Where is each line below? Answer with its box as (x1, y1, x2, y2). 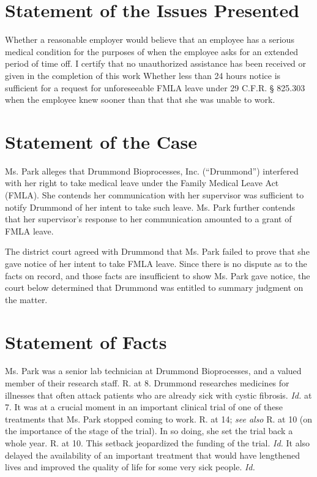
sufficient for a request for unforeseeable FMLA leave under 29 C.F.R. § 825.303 (5, 81, 305, 94)
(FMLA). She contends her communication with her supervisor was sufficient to (5, 189, 304, 201)
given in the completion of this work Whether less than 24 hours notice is (5, 69, 281, 81)
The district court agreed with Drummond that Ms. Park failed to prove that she (5, 245, 310, 258)
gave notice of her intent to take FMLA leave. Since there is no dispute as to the (5, 257, 307, 269)
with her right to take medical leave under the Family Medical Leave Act (5, 176, 279, 189)
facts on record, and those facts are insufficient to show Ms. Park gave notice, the (5, 269, 310, 282)
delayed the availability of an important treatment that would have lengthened (5, 448, 300, 461)
